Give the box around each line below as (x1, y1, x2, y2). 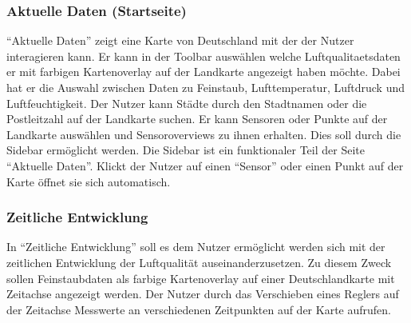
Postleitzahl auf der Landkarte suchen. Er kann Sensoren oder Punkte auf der (6, 110, 388, 127)
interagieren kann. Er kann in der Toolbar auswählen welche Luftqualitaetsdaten (6, 47, 401, 64)
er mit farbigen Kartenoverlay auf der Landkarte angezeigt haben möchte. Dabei (6, 63, 401, 80)
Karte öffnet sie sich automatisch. (6, 173, 171, 189)
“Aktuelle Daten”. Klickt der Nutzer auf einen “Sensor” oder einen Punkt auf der (6, 157, 404, 173)
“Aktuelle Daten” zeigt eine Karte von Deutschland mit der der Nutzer (6, 32, 354, 49)
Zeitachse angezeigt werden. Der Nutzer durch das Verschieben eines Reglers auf (6, 285, 399, 302)
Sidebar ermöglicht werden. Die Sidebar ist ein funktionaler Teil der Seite (6, 142, 365, 158)
